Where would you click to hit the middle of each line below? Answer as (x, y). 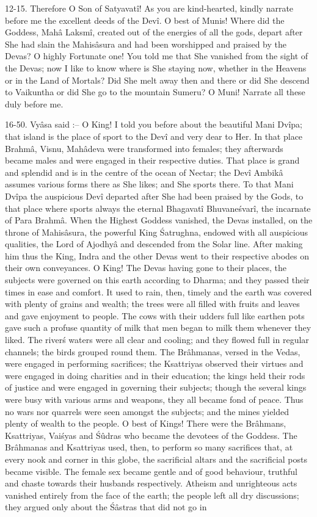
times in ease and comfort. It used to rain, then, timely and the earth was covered (158, 291)
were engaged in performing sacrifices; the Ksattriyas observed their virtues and (154, 363)
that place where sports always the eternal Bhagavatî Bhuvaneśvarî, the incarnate (158, 208)
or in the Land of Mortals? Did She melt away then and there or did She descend (157, 80)
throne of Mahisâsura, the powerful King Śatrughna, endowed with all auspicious (156, 232)
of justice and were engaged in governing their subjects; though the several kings (156, 387)
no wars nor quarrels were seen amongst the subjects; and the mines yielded (147, 411)
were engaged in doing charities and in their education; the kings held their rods (155, 375)
